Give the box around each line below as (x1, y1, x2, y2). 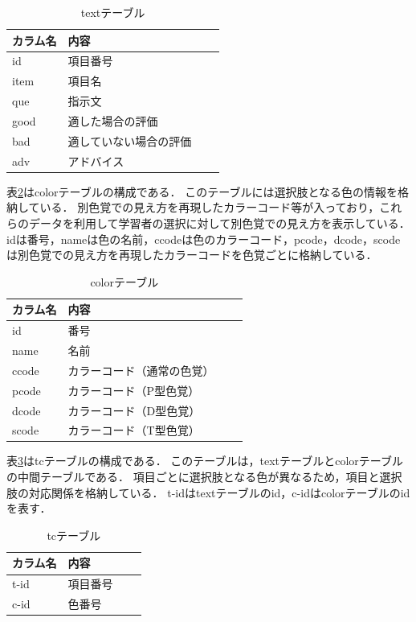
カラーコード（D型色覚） (67, 402, 201, 418)
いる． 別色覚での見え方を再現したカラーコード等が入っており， (39, 199, 380, 216)
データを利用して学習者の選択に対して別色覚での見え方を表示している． (28, 214, 410, 231)
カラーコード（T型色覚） (67, 422, 200, 439)
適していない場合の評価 (67, 132, 192, 149)
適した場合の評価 (67, 112, 158, 129)
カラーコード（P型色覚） (67, 381, 200, 398)
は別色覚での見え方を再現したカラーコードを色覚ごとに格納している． (6, 246, 377, 263)
